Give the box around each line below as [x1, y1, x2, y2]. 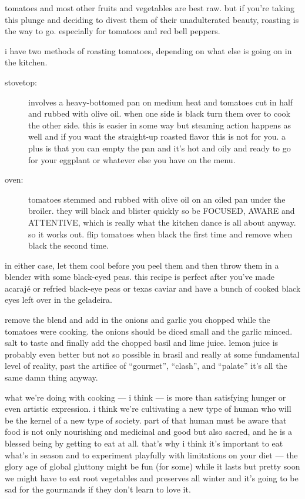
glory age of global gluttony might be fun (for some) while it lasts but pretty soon [5, 460, 300, 472]
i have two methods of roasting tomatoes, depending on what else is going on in [5, 44, 292, 57]
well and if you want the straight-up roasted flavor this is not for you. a [28, 130, 286, 143]
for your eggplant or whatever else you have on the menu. [28, 153, 236, 166]
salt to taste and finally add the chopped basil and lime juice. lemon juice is [5, 336, 279, 349]
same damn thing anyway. [5, 371, 98, 384]
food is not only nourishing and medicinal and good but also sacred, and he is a [5, 425, 292, 438]
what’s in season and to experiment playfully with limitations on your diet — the [5, 448, 298, 461]
